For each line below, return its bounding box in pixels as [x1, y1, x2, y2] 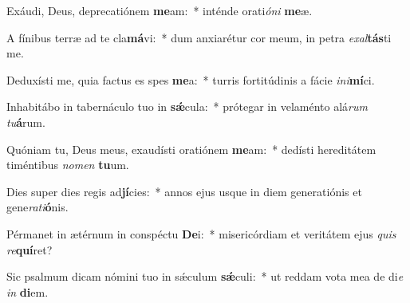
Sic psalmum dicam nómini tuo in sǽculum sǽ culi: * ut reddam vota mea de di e [6, 268, 404, 285]
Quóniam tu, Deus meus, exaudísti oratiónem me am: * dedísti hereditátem [6, 140, 376, 157]
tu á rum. [6, 113, 45, 130]
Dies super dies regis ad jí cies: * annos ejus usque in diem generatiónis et [6, 183, 362, 199]
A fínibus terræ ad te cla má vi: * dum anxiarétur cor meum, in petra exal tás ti [6, 29, 392, 45]
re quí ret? [6, 241, 53, 258]
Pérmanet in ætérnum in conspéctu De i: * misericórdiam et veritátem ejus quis [6, 225, 396, 242]
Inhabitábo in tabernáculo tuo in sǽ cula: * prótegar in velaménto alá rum [6, 98, 368, 115]
